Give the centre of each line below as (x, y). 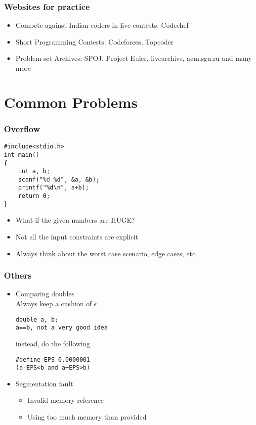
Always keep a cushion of (54, 304)
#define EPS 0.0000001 (53, 359)
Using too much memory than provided (87, 417)
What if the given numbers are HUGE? (75, 220)
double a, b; (37, 319)
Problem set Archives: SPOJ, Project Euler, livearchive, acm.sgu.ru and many (134, 58)
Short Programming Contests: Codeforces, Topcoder (95, 41)
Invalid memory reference (66, 400)
